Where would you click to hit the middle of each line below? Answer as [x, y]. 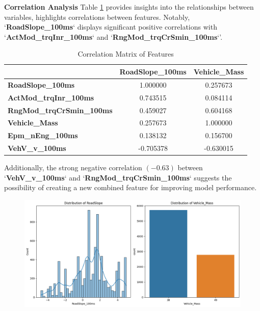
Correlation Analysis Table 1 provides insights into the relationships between [129, 7]
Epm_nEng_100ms [43, 135]
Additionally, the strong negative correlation [73, 167]
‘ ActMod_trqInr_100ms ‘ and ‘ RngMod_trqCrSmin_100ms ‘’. [113, 36]
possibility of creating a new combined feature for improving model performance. [131, 187]
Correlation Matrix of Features [126, 54]
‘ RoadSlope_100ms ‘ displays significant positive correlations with [111, 27]
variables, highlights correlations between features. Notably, [97, 17]
